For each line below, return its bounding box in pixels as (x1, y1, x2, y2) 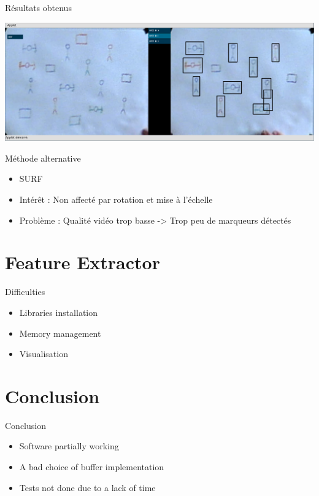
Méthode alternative (5, 151, 81, 164)
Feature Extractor (5, 250, 160, 275)
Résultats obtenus (5, 1, 72, 14)
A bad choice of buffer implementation (19, 460, 164, 473)
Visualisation (19, 347, 68, 360)
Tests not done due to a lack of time (19, 481, 156, 494)
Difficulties (5, 285, 45, 298)
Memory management (19, 326, 101, 339)
